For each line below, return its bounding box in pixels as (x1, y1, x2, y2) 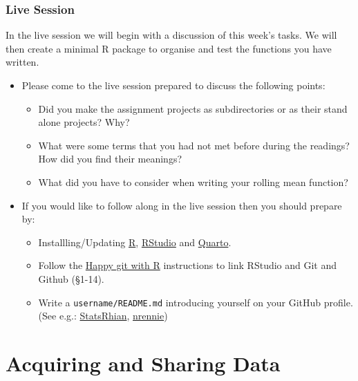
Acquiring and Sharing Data (6, 349, 281, 377)
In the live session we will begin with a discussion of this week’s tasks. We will (6, 28, 337, 42)
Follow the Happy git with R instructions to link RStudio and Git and (38, 258, 337, 272)
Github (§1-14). (38, 271, 104, 286)
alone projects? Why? (38, 115, 130, 129)
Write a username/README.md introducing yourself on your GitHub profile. (38, 295, 353, 309)
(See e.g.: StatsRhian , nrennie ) (38, 308, 168, 323)
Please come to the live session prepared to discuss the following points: (21, 78, 326, 92)
